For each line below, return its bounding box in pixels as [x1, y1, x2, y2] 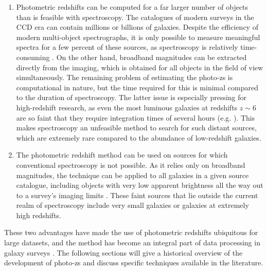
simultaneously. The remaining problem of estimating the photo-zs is [16, 72, 233, 83]
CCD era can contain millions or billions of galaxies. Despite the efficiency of [16, 22, 258, 32]
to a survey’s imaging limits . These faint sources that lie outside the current [16, 189, 258, 200]
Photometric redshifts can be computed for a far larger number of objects [16, 2, 248, 12]
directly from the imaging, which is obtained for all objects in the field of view [16, 62, 263, 72]
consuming [16, 51, 50, 62]
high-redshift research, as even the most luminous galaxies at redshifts [16, 102, 238, 112]
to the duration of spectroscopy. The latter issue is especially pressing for [16, 92, 247, 103]
